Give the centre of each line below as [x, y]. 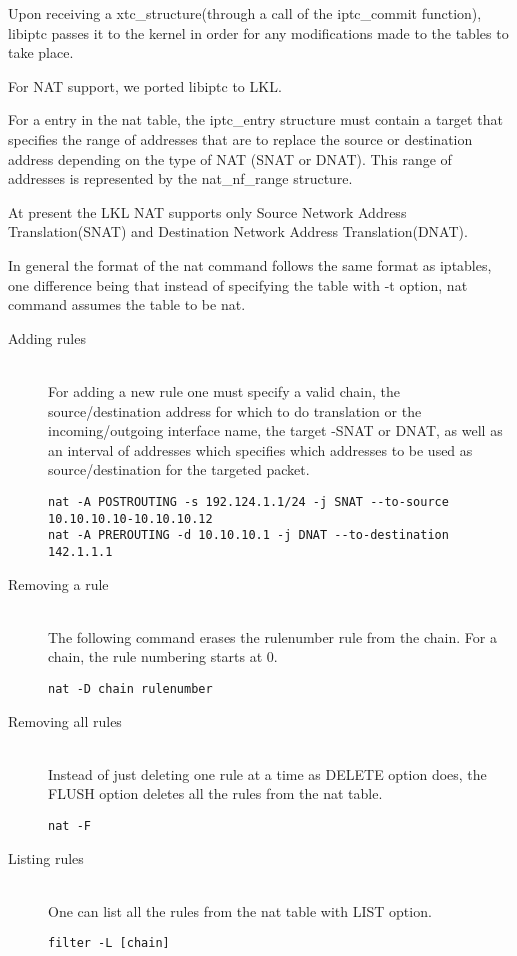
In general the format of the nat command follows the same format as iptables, [250, 264]
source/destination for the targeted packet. [179, 469]
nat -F [69, 825]
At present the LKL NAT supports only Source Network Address [207, 211]
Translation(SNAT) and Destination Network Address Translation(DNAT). [238, 231]
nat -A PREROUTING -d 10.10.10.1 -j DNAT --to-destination [248, 535]
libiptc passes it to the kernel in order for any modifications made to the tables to [258, 32]
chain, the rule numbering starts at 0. [163, 656]
